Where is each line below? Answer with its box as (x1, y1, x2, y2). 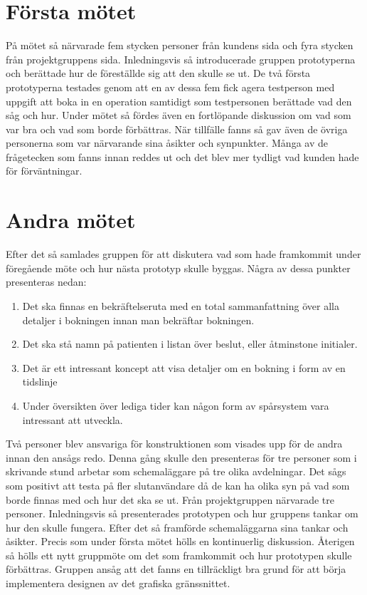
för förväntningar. (6, 163, 83, 178)
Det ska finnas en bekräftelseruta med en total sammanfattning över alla (22, 298, 339, 313)
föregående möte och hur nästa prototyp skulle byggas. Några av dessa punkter (6, 260, 351, 275)
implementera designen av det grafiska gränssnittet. (6, 576, 230, 591)
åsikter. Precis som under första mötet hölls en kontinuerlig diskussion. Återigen (6, 534, 355, 549)
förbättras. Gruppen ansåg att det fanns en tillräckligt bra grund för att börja (6, 562, 346, 576)
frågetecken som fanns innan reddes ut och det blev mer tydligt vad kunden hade (6, 149, 359, 164)
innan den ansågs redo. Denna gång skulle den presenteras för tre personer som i (6, 450, 357, 465)
